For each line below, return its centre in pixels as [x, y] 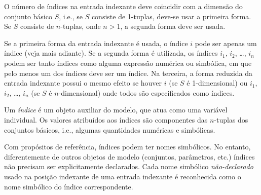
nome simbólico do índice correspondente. [69, 186]
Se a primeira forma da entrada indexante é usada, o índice [96, 43]
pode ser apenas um [226, 43]
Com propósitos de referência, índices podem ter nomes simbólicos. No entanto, [127, 147]
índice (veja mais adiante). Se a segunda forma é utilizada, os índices [111, 53]
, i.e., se [71, 16]
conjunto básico [28, 16]
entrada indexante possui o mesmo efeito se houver [83, 83]
